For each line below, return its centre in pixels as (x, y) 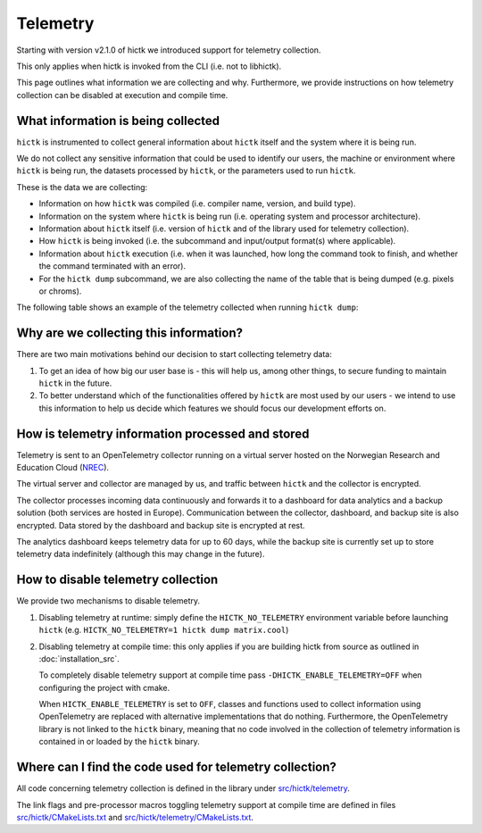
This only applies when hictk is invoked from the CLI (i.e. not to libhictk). (149, 66)
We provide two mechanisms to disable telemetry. (108, 601)
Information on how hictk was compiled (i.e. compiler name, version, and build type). (197, 204)
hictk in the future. (75, 383)
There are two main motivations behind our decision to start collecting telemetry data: (174, 354)
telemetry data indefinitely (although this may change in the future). (141, 554)
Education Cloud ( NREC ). (63, 468)
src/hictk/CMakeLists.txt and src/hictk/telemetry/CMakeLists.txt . (135, 817)
